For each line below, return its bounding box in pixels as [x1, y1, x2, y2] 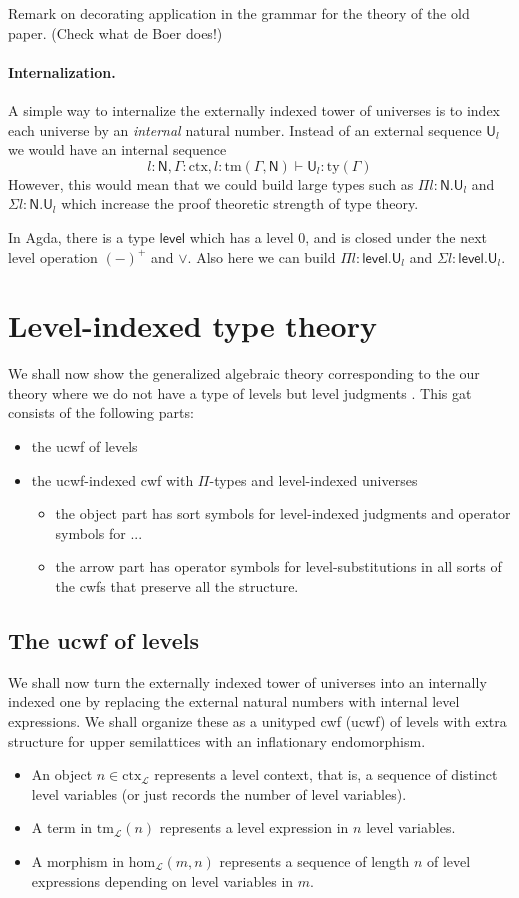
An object [31, 764, 93, 785]
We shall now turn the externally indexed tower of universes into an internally [8, 671, 487, 692]
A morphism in [31, 850, 125, 871]
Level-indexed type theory [8, 305, 377, 346]
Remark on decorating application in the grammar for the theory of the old [8, 3, 470, 23]
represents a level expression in [159, 817, 349, 838]
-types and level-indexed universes [209, 469, 418, 490]
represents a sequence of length [219, 850, 410, 871]
